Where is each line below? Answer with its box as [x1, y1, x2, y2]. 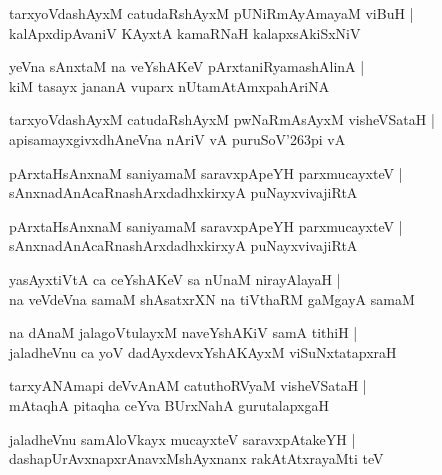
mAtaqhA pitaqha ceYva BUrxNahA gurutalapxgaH [9, 394, 329, 415]
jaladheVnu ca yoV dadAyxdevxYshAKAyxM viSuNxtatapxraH [9, 341, 397, 362]
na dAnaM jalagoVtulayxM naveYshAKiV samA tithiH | [9, 322, 358, 343]
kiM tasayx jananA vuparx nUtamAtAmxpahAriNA [9, 75, 330, 96]
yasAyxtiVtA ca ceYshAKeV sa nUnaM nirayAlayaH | [9, 268, 341, 289]
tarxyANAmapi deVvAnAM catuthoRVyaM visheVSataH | [9, 375, 367, 396]
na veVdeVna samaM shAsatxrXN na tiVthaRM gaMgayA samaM [9, 288, 415, 309]
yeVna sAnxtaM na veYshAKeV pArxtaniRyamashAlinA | [9, 56, 365, 77]
